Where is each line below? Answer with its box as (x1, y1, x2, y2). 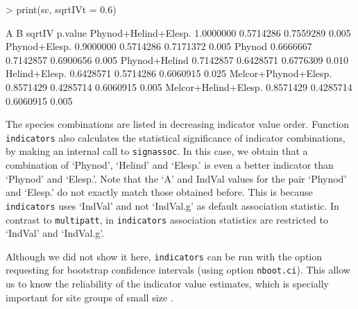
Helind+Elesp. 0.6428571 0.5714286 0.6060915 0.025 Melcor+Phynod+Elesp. (6, 66, 332, 81)
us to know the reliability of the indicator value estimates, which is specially (6, 276, 329, 291)
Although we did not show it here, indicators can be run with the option (6, 249, 323, 263)
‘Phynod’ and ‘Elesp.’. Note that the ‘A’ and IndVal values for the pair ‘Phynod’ (6, 171, 347, 185)
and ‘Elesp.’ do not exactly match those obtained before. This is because (6, 185, 313, 199)
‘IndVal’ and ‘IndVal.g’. (6, 226, 105, 240)
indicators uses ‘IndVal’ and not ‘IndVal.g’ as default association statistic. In (6, 198, 339, 212)
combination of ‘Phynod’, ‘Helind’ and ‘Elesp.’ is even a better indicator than (6, 158, 334, 172)
